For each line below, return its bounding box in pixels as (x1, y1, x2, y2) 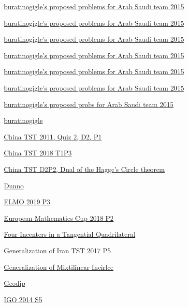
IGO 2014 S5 (4, 294, 43, 304)
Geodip (4, 278, 26, 288)
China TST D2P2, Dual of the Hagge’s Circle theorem (4, 164, 165, 174)
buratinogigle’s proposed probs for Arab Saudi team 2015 (4, 99, 174, 109)
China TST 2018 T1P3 (4, 148, 72, 158)
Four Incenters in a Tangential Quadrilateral (4, 229, 135, 239)
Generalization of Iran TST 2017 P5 (4, 245, 111, 255)
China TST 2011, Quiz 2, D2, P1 (4, 131, 102, 141)
